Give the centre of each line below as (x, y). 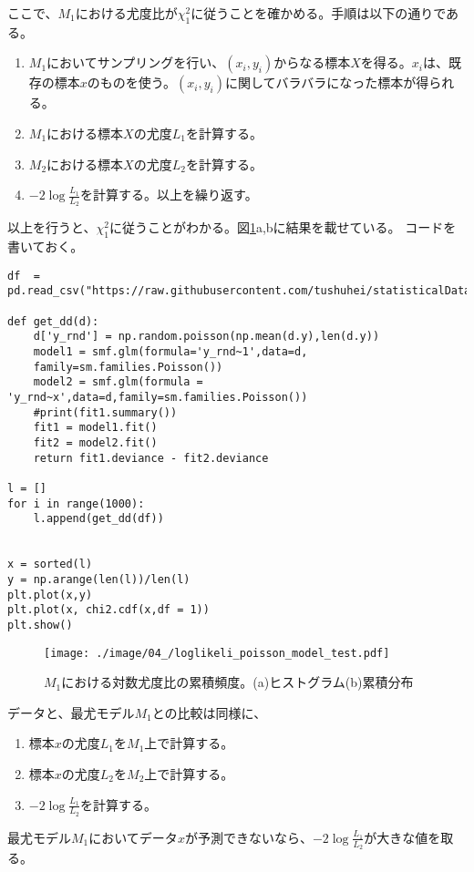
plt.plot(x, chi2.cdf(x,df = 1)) (108, 610)
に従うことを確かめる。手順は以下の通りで (319, 13)
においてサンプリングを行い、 (136, 62)
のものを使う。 (131, 82)
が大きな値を (402, 837)
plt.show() (40, 625)
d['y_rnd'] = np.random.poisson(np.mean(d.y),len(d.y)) (206, 337)
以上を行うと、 (52, 227)
